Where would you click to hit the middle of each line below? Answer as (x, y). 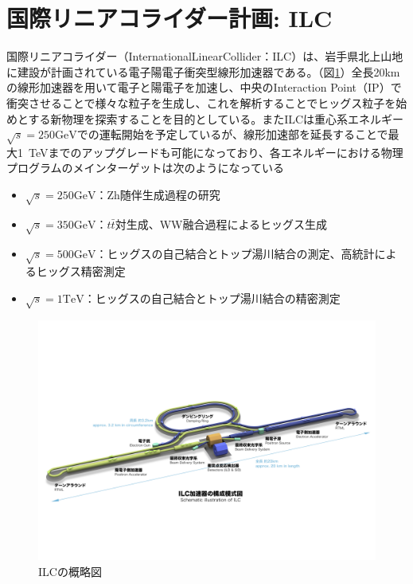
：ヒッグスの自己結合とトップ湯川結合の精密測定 (212, 298)
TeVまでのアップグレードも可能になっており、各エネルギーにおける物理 (216, 152)
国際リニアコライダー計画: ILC (169, 18)
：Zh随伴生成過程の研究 (158, 195)
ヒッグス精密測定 (81, 271)
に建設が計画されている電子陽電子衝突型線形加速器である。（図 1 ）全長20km (203, 71)
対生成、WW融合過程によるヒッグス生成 (221, 223)
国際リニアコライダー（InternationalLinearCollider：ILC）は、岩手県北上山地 (205, 56)
